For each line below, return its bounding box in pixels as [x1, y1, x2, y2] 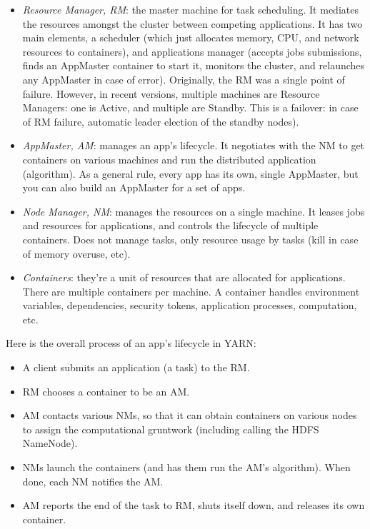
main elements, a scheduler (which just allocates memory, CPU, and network [22, 30, 359, 45]
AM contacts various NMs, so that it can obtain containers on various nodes [22, 408, 357, 423]
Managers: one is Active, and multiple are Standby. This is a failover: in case [22, 100, 359, 115]
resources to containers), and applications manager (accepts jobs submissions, [22, 44, 362, 59]
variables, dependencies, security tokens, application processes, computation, [22, 298, 357, 313]
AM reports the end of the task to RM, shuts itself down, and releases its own [22, 498, 365, 513]
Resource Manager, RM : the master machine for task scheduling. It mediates [22, 2, 359, 16]
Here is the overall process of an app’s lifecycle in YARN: [6, 336, 256, 351]
